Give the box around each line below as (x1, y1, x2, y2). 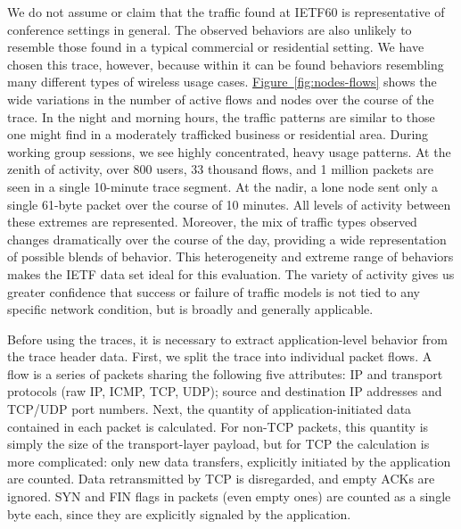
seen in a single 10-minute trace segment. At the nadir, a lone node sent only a (7, 177, 438, 195)
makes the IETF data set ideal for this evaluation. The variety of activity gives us (7, 264, 455, 283)
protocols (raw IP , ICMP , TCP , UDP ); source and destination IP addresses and (7, 382, 442, 401)
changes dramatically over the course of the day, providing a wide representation (7, 229, 447, 248)
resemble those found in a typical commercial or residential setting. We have (7, 37, 424, 56)
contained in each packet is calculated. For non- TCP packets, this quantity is (7, 417, 429, 435)
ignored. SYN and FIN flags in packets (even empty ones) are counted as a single (7, 487, 451, 506)
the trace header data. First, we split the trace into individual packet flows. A (7, 347, 432, 366)
